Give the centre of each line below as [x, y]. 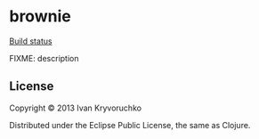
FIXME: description [44, 58]
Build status [31, 41]
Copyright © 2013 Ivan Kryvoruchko [76, 108]
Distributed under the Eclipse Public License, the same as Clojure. [130, 125]
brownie [40, 16]
